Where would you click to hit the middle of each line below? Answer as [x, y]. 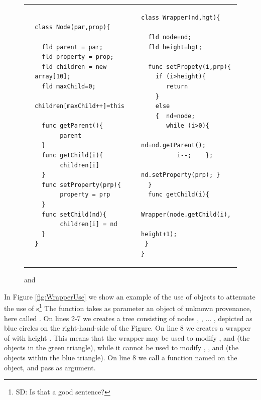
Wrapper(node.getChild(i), [186, 214]
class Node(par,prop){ [73, 27]
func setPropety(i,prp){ [189, 67]
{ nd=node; [175, 116]
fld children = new [74, 67]
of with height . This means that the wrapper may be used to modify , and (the [127, 337]
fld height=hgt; [175, 47]
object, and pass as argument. [50, 367]
